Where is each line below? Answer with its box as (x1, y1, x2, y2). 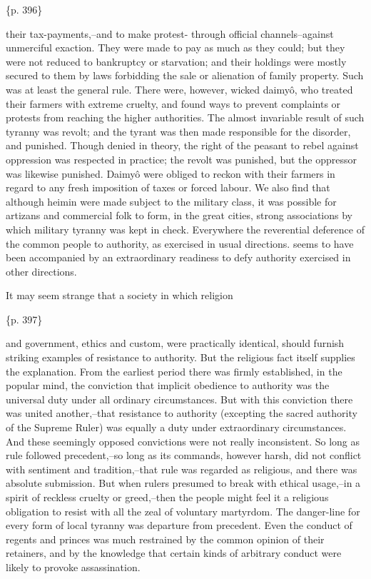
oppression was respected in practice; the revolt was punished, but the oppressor (6, 151, 357, 166)
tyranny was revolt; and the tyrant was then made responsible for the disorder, (6, 124, 351, 139)
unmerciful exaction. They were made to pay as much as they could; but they (6, 40, 345, 55)
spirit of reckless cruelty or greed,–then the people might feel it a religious (6, 490, 329, 504)
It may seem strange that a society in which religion (6, 288, 233, 303)
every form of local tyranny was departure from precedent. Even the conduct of (6, 518, 352, 533)
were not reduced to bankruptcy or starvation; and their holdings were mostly (6, 54, 347, 69)
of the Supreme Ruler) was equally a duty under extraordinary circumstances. (6, 420, 347, 435)
